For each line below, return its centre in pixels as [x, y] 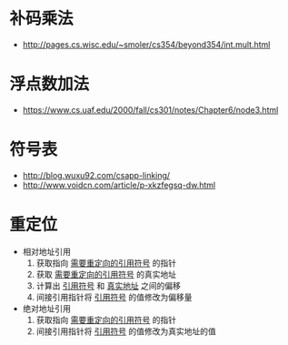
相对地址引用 [46, 251]
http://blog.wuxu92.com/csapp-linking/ [96, 175]
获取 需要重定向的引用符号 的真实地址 [106, 274]
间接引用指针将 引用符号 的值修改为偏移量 [114, 297]
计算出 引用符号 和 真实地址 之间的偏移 [109, 285]
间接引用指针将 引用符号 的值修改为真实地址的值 [126, 331]
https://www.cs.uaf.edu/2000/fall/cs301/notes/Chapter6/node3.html [150, 109]
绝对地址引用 [46, 308]
